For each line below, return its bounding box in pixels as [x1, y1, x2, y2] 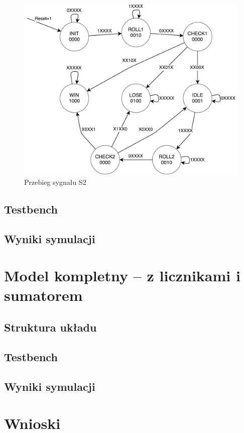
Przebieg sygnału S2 [24, 176, 86, 187]
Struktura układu [4, 319, 97, 335]
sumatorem [4, 285, 83, 305]
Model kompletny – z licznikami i [4, 265, 240, 286]
